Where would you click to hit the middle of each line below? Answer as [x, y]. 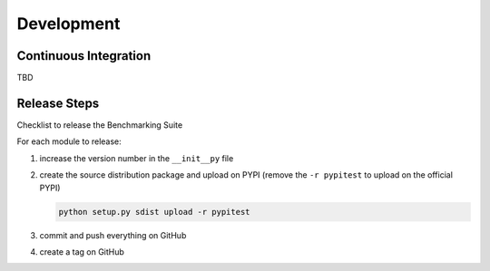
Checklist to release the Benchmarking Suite [100, 125]
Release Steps [58, 103]
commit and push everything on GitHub [113, 235]
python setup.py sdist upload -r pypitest [154, 212]
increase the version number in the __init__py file [137, 158]
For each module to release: [69, 141]
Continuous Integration [84, 56]
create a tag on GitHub [82, 252]
